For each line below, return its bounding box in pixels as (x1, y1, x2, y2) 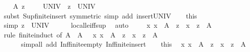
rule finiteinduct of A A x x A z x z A (3, 29, 158, 39)
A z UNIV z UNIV (13, 1, 96, 11)
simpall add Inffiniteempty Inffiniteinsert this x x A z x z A (21, 39, 246, 49)
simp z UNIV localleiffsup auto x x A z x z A (3, 20, 212, 30)
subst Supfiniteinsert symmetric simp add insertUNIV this (3, 10, 197, 20)
